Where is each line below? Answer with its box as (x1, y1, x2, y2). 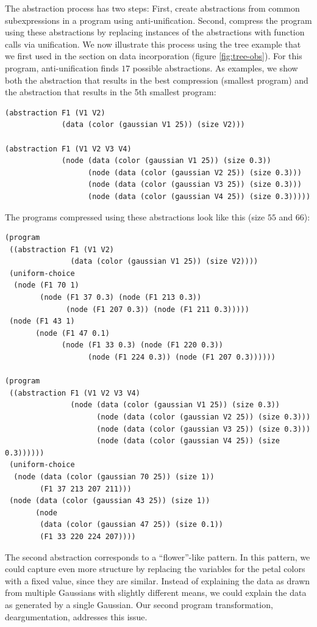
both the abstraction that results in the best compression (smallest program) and (5, 73, 308, 86)
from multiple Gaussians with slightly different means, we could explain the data (5, 586, 307, 599)
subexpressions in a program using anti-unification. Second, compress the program (5, 13, 312, 26)
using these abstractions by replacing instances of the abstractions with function (5, 26, 305, 38)
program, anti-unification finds (5, 61, 119, 74)
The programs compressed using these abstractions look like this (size (5, 210, 265, 223)
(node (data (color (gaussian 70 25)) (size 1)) (13, 472, 215, 481)
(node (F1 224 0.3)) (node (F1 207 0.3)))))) (88, 353, 276, 362)
